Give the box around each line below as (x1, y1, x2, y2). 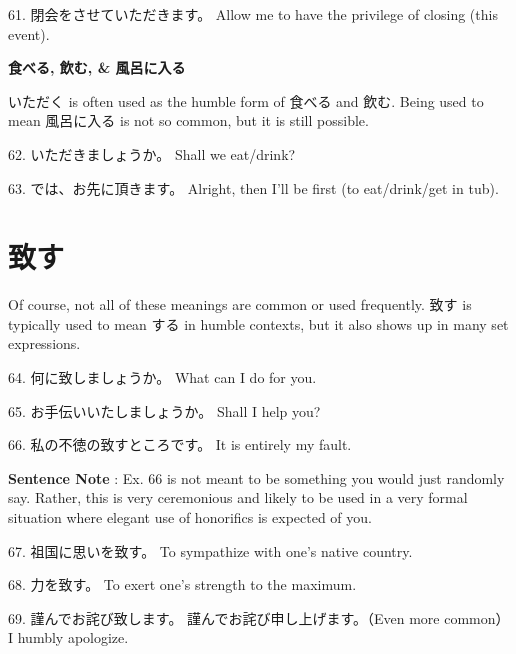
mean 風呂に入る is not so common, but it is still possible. (8, 110, 369, 131)
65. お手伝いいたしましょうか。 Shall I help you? (8, 400, 321, 421)
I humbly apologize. (8, 627, 129, 648)
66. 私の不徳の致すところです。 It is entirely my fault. (8, 434, 352, 455)
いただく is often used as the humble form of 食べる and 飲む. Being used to (8, 90, 484, 111)
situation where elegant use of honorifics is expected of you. (8, 507, 372, 528)
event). (8, 23, 50, 44)
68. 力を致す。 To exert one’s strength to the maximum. (8, 574, 357, 595)
